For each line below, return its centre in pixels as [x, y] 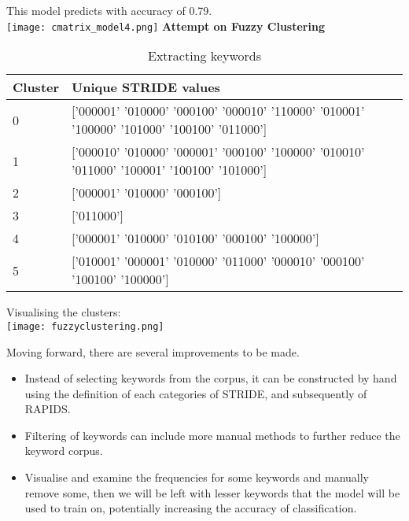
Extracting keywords [204, 56]
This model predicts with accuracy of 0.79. [109, 10]
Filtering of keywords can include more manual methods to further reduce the [212, 435]
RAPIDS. [48, 409]
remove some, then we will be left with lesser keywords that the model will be [212, 492]
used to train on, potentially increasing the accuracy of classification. [191, 508]
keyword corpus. [64, 451]
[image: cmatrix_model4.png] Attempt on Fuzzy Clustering [166, 26]
